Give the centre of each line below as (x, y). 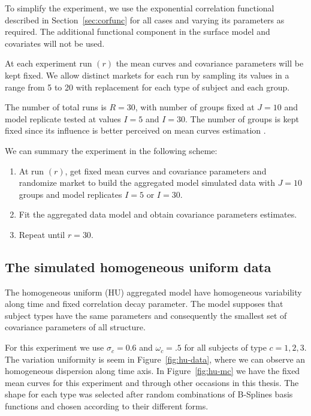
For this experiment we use (55, 347)
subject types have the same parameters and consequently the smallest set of (146, 315)
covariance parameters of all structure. (75, 327)
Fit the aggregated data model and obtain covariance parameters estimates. (158, 214)
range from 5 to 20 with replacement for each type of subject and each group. (147, 87)
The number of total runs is (56, 107)
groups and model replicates (70, 194)
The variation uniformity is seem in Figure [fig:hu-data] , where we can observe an (155, 359)
